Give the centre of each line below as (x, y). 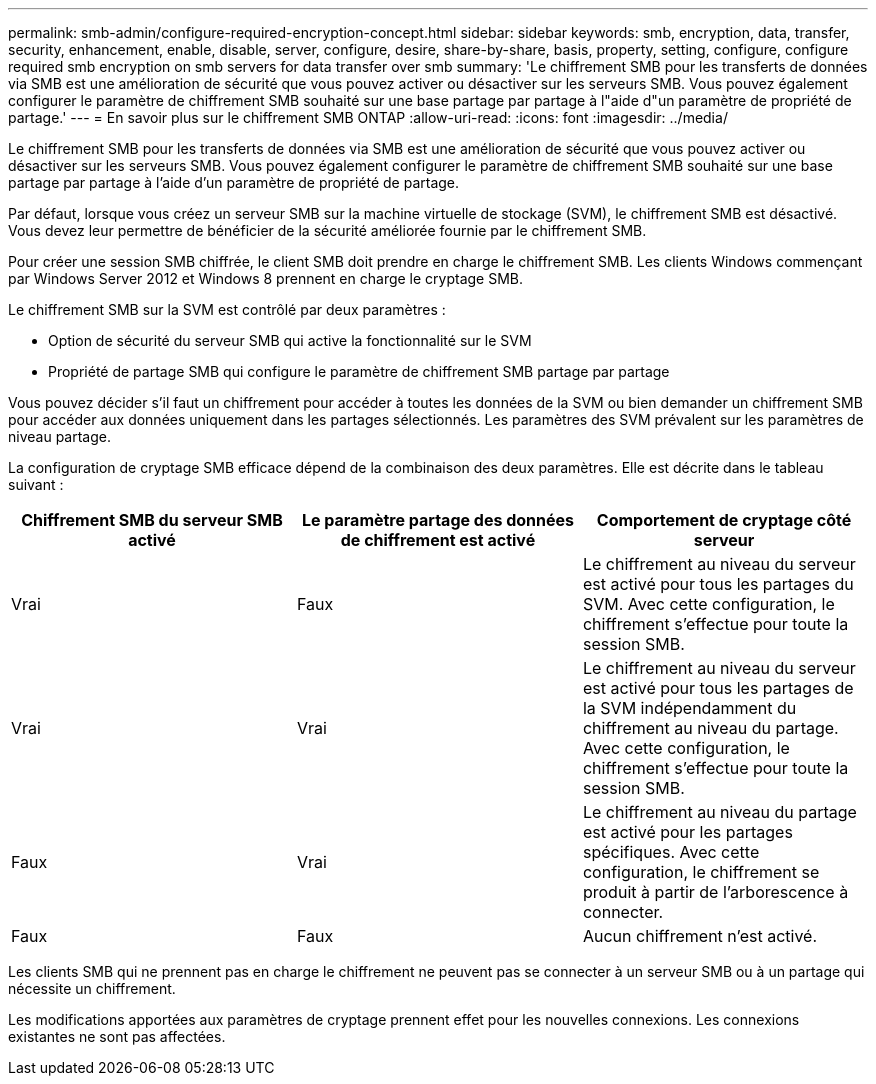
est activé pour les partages (687, 832)
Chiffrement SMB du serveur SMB (152, 520)
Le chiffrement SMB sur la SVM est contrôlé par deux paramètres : (227, 309)
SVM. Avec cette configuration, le (708, 604)
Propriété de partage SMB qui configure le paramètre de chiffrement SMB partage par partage (359, 371)
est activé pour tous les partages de (718, 688)
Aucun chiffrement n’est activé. (700, 936)
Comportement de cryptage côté (724, 520)
